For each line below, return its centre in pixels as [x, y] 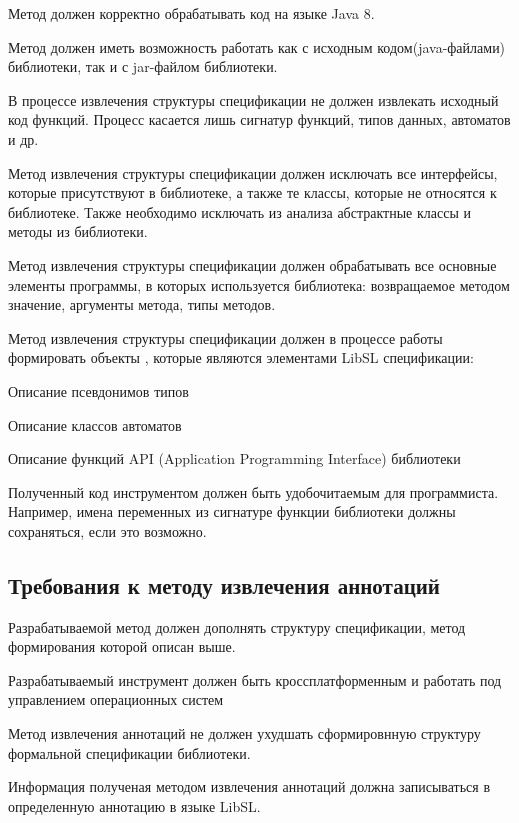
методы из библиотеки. [78, 231]
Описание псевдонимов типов [98, 390]
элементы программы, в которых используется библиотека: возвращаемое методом [259, 284]
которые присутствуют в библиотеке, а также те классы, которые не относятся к [252, 192]
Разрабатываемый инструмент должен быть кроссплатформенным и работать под [255, 679]
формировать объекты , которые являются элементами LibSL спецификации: [241, 357]
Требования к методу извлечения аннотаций [224, 584]
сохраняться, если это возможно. [107, 530]
